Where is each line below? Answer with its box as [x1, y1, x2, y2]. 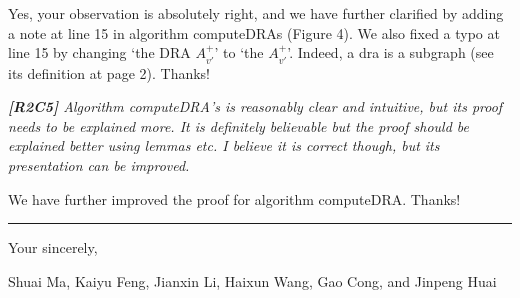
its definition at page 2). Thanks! [8, 62, 211, 83]
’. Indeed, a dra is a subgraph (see [287, 42, 494, 63]
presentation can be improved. [8, 154, 190, 175]
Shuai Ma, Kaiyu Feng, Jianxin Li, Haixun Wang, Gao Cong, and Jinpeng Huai [8, 270, 497, 291]
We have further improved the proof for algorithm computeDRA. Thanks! [8, 188, 461, 209]
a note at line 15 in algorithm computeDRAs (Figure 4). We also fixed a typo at [8, 22, 500, 43]
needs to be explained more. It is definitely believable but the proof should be [8, 115, 470, 136]
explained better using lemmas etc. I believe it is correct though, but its [8, 135, 440, 156]
